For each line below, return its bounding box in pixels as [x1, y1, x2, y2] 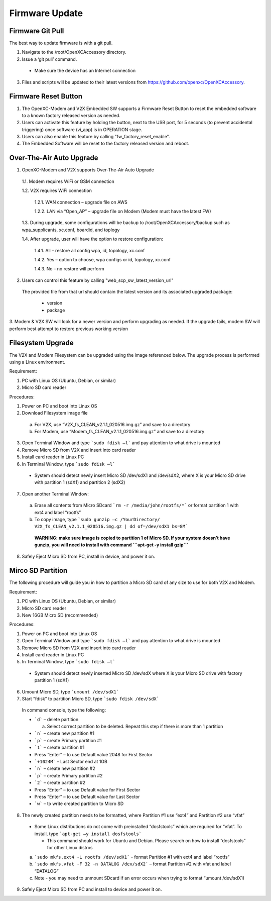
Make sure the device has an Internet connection [34, 68, 135, 74]
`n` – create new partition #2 [34, 765, 95, 771]
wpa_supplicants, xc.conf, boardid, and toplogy [22, 227, 120, 233]
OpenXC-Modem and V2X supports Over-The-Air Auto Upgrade [22, 167, 154, 173]
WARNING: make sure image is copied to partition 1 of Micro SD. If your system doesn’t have [34, 535, 230, 541]
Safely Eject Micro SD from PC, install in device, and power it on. [22, 553, 156, 559]
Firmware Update [9, 8, 83, 19]
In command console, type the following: [22, 707, 106, 713]
